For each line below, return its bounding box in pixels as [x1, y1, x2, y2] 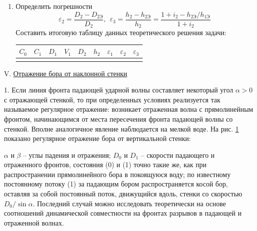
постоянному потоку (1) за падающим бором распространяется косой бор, [4, 179, 228, 189]
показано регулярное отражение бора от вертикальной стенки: [4, 133, 191, 143]
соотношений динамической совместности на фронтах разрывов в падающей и [4, 208, 242, 218]
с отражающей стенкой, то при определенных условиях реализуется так [4, 94, 220, 104]
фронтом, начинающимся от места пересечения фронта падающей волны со [4, 113, 233, 124]
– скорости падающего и [141, 149, 215, 160]
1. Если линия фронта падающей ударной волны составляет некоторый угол [4, 85, 233, 95]
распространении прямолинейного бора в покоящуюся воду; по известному [4, 169, 231, 179]
